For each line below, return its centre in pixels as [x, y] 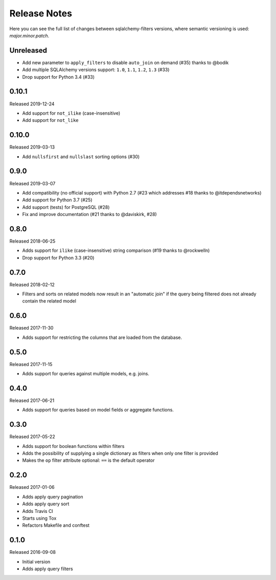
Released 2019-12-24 [32, 104]
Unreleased [28, 50]
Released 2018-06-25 [32, 241]
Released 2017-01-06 [32, 487]
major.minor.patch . [29, 35]
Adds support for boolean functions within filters [73, 446]
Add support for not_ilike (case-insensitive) [71, 113]
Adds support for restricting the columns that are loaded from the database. [102, 337]
